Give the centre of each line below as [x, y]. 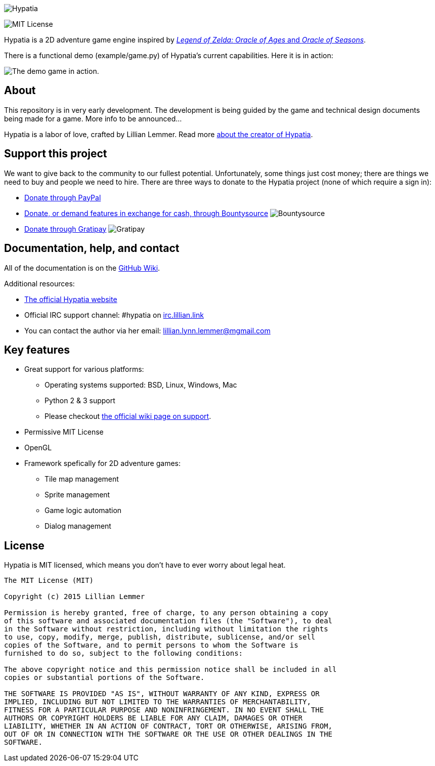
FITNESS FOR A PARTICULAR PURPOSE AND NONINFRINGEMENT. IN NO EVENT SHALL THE [164, 710]
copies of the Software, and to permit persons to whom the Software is [151, 645]
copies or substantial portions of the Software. [104, 678]
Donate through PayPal [63, 197]
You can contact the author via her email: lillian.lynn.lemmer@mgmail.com [147, 330]
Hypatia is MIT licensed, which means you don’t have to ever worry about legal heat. [145, 565]
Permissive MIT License [64, 432]
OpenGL [38, 448]
